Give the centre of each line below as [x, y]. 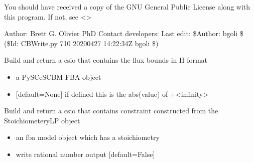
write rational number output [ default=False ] [85, 154]
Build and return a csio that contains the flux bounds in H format [106, 60]
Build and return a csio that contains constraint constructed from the [111, 111]
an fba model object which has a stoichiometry [88, 137]
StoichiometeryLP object [42, 120]
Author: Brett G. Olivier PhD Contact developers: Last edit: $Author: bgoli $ [124, 33]
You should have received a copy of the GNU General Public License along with [127, 7]
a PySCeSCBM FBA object [58, 76]
